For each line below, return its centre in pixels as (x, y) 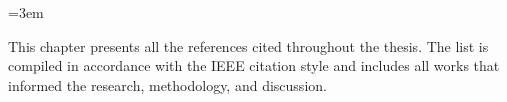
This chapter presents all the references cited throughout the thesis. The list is (248, 45)
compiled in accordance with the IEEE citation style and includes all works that (254, 65)
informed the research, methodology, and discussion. (167, 84)
